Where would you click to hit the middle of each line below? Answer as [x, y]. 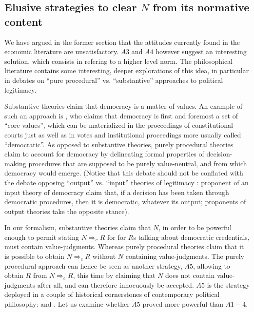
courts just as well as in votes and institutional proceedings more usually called [123, 134]
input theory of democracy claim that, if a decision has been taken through [117, 192]
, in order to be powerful [195, 227]
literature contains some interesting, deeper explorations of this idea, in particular [127, 70]
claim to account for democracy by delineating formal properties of [104, 154]
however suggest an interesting [201, 51]
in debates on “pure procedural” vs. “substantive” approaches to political [114, 80]
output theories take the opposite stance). [67, 211]
